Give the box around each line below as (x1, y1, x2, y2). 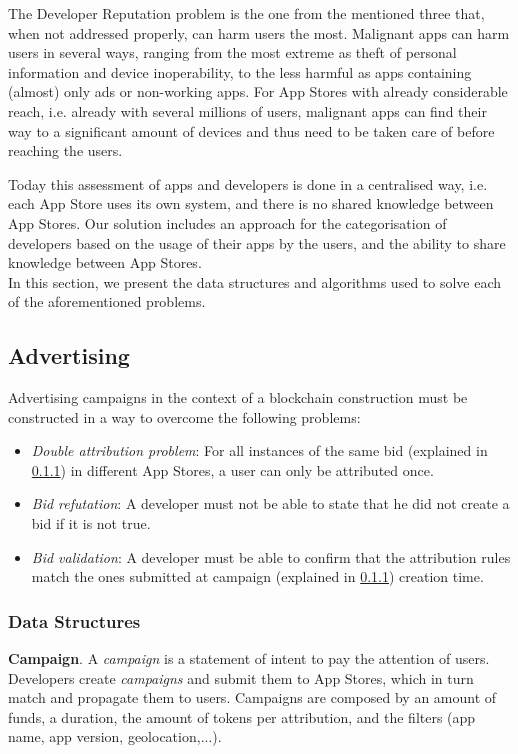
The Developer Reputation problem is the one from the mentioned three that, (8, 3, 485, 23)
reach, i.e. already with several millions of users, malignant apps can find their (8, 100, 487, 121)
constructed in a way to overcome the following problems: (8, 406, 361, 427)
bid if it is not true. (31, 513, 151, 534)
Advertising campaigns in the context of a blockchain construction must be (8, 387, 468, 408)
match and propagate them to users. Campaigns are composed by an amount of (8, 687, 497, 708)
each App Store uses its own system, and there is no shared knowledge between (8, 193, 494, 214)
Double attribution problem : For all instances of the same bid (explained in (31, 440, 488, 461)
